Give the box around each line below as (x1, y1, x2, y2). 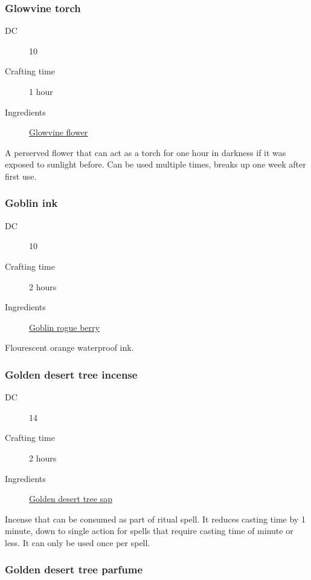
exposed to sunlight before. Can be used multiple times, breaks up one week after (5, 158, 306, 171)
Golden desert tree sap (29, 492, 112, 505)
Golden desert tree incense (5, 367, 138, 382)
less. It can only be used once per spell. (5, 536, 150, 549)
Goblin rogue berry (29, 321, 100, 333)
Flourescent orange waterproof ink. (5, 341, 134, 354)
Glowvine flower (29, 126, 88, 138)
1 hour (29, 85, 53, 97)
